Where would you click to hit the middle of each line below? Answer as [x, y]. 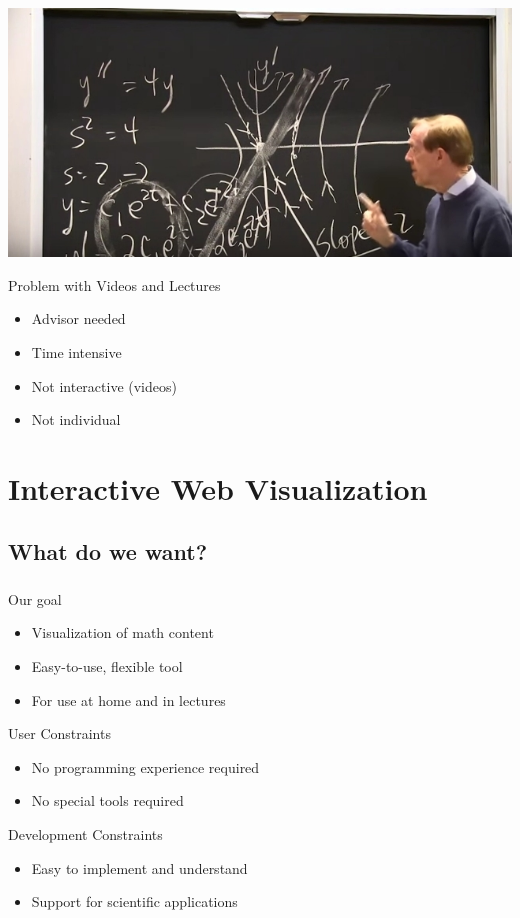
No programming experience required [145, 766]
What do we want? [108, 551]
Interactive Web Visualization [218, 487]
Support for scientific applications [134, 901]
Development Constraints [85, 833]
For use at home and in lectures [128, 699]
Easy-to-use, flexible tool [107, 665]
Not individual [76, 419]
